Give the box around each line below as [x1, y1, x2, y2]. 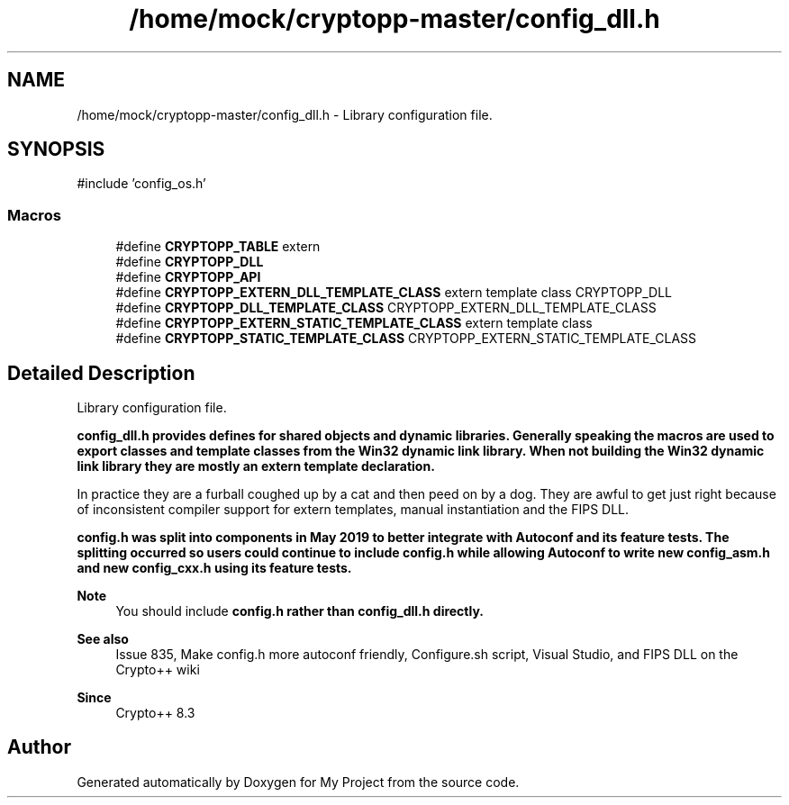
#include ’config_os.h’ [77, 176, 206, 192]
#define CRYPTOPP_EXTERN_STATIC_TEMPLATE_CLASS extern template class [115, 315, 593, 331]
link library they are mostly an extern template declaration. [77, 458, 435, 475]
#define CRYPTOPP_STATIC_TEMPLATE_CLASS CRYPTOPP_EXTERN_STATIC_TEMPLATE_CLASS [115, 330, 697, 347]
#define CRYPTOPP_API [115, 269, 261, 285]
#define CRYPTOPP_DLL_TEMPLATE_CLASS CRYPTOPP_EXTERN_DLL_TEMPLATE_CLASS [115, 300, 657, 316]
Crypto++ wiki [115, 662, 200, 678]
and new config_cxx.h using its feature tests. [77, 560, 352, 576]
